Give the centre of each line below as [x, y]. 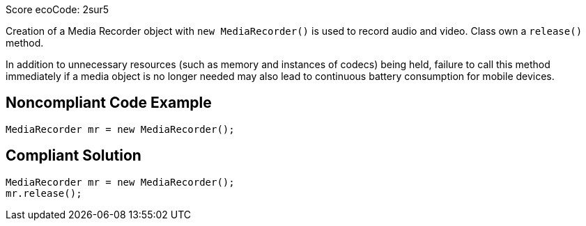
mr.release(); [44, 193]
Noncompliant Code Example [109, 103]
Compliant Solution [74, 156]
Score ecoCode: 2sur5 [57, 9]
